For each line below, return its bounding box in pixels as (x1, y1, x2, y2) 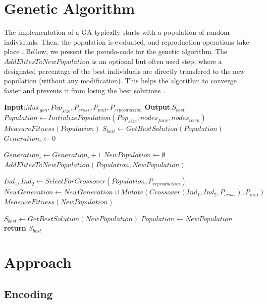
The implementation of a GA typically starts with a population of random (4, 27, 230, 37)
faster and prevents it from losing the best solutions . (4, 85, 165, 95)
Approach (4, 252, 72, 272)
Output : (144, 102, 172, 112)
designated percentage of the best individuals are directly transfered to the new (4, 65, 245, 76)
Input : (4, 102, 26, 112)
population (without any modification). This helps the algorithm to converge (4, 75, 237, 86)
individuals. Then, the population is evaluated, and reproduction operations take (4, 36, 249, 47)
